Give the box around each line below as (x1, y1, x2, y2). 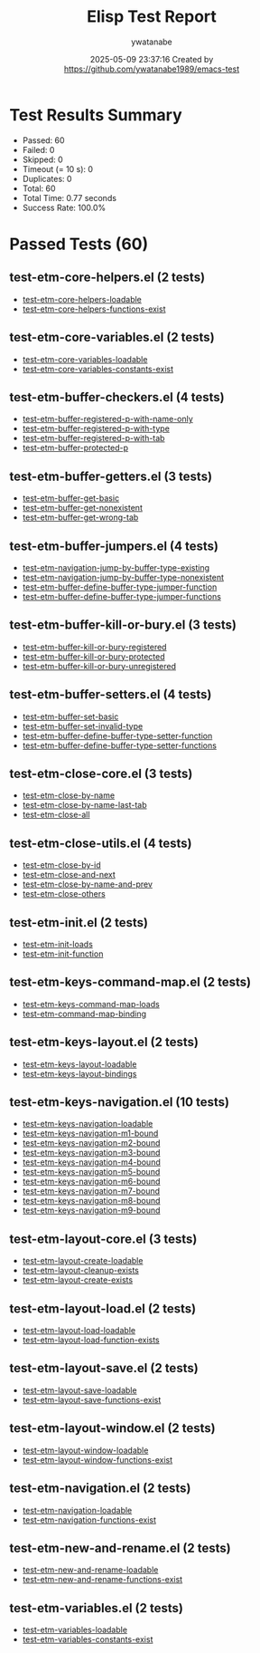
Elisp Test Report (87, 6, 217, 27)
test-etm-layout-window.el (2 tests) (9, 1420, 217, 1437)
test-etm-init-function (22, 948, 104, 959)
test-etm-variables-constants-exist (22, 1634, 153, 1645)
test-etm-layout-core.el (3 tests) (9, 1231, 198, 1246)
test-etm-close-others (22, 889, 106, 899)
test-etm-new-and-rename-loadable (22, 1564, 159, 1575)
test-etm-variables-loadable (22, 1624, 128, 1636)
